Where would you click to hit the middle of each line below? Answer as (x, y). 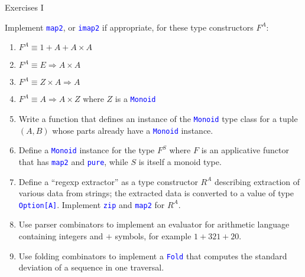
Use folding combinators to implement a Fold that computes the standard (153, 255)
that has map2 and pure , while (73, 161)
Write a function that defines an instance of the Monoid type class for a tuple (158, 118)
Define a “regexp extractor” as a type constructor (108, 181)
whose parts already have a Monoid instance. (133, 130)
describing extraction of (257, 181)
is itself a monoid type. (180, 161)
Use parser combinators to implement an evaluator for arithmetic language (154, 224)
